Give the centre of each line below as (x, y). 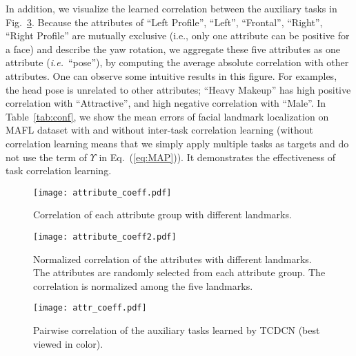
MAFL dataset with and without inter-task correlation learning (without (160, 130)
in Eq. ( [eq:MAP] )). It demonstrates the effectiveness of (217, 157)
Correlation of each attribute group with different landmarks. (162, 214)
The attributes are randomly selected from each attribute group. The (179, 272)
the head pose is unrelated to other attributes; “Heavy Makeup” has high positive (178, 89)
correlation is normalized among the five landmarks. (143, 285)
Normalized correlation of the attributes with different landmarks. (172, 259)
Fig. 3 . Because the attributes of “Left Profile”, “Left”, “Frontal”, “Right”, (164, 22)
